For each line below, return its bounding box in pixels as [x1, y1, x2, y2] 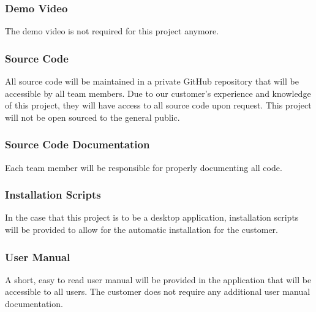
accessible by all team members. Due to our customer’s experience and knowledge [5, 86, 311, 99]
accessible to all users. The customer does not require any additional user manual [5, 285, 310, 298]
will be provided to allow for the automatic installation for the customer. [5, 223, 278, 236]
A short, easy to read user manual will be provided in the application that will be [5, 273, 312, 286]
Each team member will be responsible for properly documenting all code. [5, 161, 282, 173]
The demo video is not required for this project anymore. [5, 25, 219, 37]
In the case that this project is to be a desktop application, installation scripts [5, 211, 299, 224]
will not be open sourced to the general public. [5, 110, 180, 123]
